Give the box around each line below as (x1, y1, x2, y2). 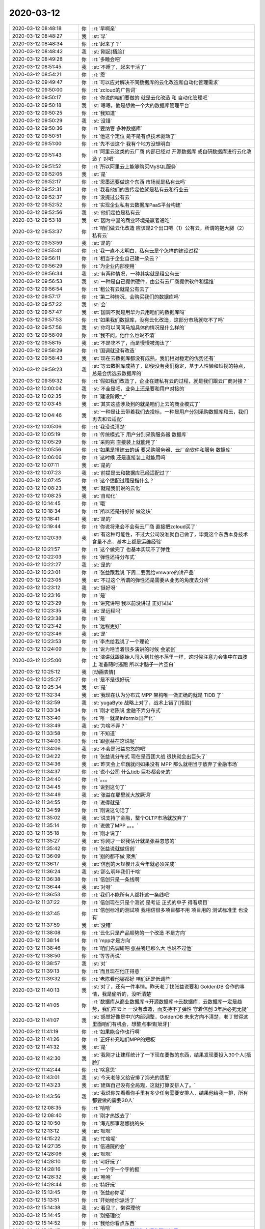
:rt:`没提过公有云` (92, 194, 132, 201)
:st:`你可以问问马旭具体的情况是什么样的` (92, 324, 186, 331)
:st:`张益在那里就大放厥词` (92, 791, 152, 798)
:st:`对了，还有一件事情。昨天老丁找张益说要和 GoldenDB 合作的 (92, 983, 240, 990)
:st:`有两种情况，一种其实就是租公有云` (92, 270, 181, 277)
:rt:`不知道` (92, 730, 117, 737)
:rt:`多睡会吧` (92, 56, 122, 62)
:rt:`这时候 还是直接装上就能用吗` (92, 454, 167, 461)
